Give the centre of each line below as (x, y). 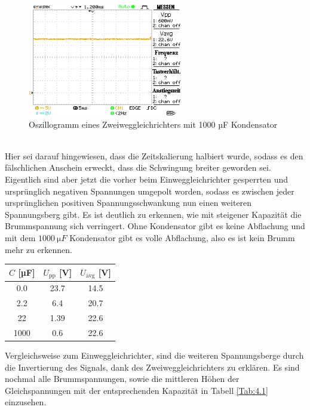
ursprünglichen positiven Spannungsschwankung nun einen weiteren (128, 203)
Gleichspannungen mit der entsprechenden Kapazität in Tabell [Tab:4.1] (136, 390)
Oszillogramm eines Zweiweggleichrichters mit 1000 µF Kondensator (153, 124)
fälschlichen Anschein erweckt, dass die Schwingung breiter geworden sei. (138, 167)
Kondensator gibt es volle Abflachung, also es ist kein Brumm (182, 237)
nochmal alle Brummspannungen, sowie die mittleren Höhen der (122, 379)
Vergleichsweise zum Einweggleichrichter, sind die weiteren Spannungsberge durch (154, 355)
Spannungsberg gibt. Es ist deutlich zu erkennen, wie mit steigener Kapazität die (153, 214)
